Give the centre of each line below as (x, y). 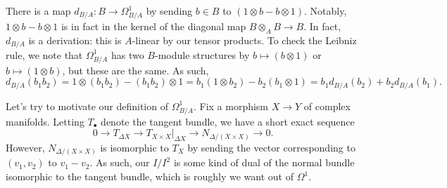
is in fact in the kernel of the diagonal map (153, 26)
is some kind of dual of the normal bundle (264, 162)
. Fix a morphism (231, 106)
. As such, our (120, 162)
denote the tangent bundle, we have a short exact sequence (228, 121)
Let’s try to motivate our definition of (87, 106)
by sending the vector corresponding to (271, 147)
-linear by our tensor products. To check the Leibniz (244, 40)
